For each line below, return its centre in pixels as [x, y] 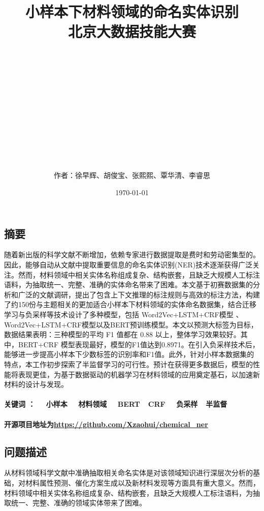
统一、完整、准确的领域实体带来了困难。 [78, 503]
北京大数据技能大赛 [132, 31]
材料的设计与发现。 [36, 384]
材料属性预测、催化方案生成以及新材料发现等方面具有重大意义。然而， [142, 482]
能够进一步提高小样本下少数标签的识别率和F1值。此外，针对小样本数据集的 [129, 354]
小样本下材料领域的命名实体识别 [132, 11]
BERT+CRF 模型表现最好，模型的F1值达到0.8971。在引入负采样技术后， [139, 344]
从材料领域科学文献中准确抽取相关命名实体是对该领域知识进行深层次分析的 [128, 473]
